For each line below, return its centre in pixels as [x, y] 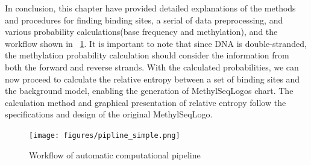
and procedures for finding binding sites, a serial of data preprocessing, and [144, 20]
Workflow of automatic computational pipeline [115, 154]
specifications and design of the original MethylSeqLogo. [109, 114]
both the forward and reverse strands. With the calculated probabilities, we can [152, 67]
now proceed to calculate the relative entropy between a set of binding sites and [152, 79]
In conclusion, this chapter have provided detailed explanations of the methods [150, 8]
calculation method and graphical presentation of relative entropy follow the [146, 102]
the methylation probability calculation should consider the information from [147, 55]
